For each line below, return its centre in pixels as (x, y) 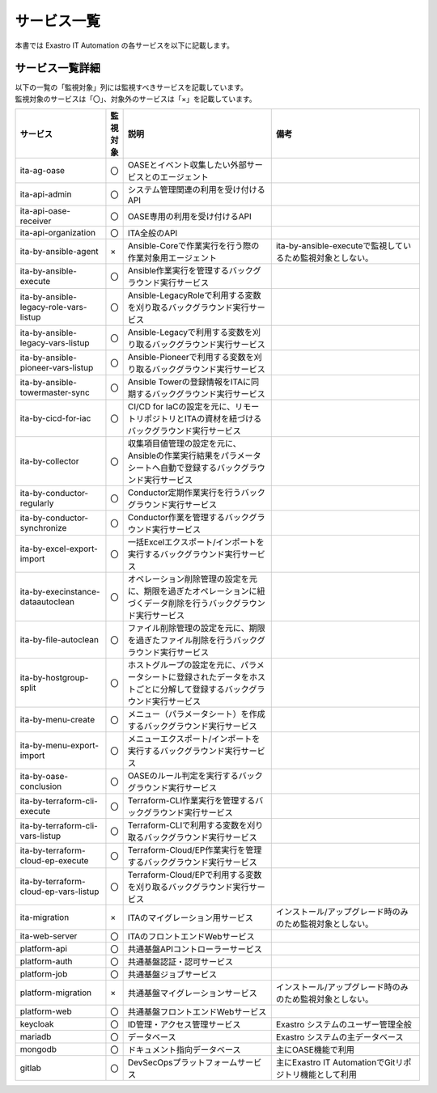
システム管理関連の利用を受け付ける (197, 190)
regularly (37, 503)
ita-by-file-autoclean (59, 640)
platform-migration (56, 993)
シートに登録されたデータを (197, 677)
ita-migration (45, 917)
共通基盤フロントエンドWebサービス (197, 1012)
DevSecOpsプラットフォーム (182, 1062)
